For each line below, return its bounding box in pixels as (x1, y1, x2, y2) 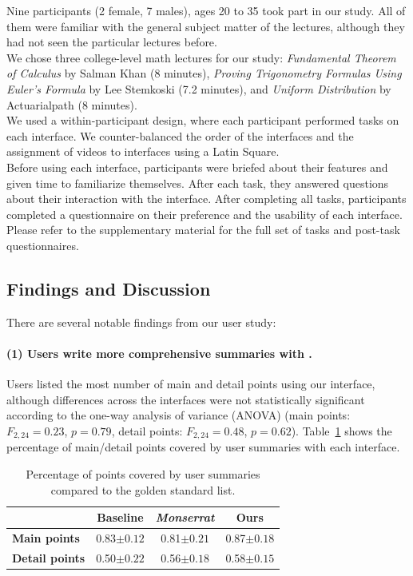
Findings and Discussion (6, 276, 211, 300)
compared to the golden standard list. (50, 481, 236, 498)
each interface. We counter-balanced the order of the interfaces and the (6, 127, 354, 144)
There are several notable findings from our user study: (6, 313, 276, 330)
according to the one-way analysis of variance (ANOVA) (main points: (6, 407, 351, 423)
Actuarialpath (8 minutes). (6, 96, 137, 113)
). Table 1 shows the (291, 422, 392, 439)
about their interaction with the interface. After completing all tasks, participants (6, 190, 407, 207)
